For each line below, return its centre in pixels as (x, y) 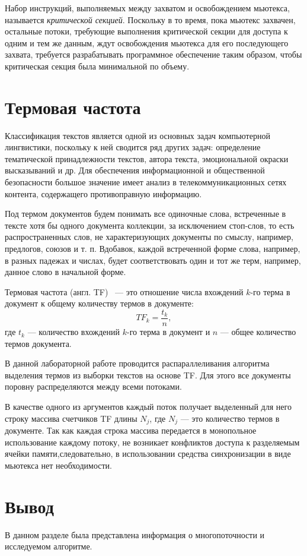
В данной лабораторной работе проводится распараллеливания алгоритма (137, 363)
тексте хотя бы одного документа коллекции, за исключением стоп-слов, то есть (150, 225)
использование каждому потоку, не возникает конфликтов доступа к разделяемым (152, 442)
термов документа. (38, 343)
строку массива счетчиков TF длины (71, 418)
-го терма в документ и (169, 332)
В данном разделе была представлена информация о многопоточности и (135, 534)
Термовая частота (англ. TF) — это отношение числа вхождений (124, 291)
